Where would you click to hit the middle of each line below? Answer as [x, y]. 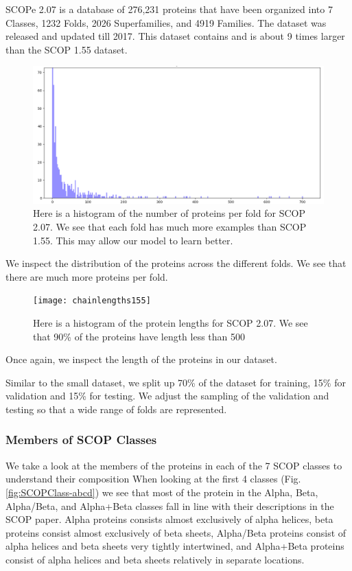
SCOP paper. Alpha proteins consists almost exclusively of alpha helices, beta [169, 519]
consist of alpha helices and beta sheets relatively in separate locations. [155, 559]
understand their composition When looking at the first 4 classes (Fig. [153, 479]
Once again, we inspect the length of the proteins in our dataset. [141, 359]
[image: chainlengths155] [92, 301]
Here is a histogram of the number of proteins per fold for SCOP [169, 213]
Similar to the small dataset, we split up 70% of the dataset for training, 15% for [176, 382]
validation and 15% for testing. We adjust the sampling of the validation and [167, 396]
